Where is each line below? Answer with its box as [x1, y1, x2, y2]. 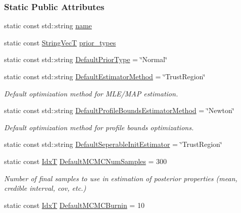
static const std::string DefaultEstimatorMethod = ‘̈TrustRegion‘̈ [4, 71, 206, 81]
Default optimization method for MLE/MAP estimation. [4, 88, 178, 98]
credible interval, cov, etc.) [4, 183, 86, 193]
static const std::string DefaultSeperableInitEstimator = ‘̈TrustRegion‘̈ [4, 139, 222, 149]
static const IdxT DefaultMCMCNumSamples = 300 [4, 155, 167, 166]
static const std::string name [4, 20, 92, 31]
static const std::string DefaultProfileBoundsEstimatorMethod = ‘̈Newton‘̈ [4, 105, 234, 116]
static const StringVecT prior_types [4, 37, 116, 47]
